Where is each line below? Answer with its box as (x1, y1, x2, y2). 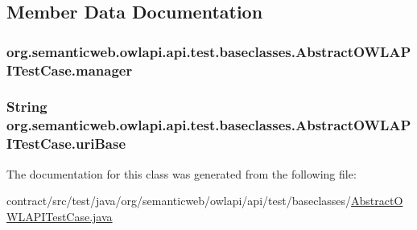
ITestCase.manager (6, 60, 133, 80)
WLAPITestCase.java (6, 207, 113, 224)
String (6, 97, 47, 117)
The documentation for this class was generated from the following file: (6, 165, 357, 182)
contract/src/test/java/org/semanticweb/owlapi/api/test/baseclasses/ (6, 192, 352, 209)
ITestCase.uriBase (6, 133, 126, 154)
